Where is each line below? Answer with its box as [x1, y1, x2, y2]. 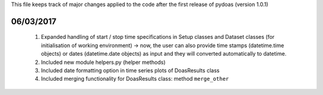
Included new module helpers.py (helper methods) [41, 59, 166, 66]
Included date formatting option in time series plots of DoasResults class [41, 66, 220, 74]
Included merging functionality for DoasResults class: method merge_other [41, 75, 230, 82]
